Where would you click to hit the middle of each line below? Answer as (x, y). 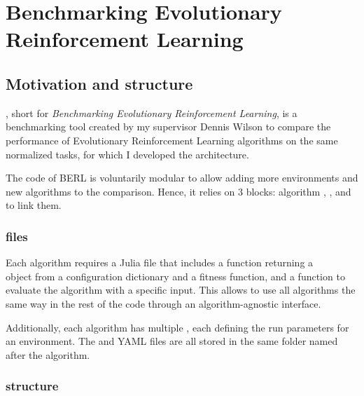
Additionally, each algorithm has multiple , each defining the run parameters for (177, 327)
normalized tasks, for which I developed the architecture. (127, 154)
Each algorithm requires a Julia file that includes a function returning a (160, 262)
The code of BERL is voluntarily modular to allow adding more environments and (182, 178)
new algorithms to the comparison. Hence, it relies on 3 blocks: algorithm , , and (178, 191)
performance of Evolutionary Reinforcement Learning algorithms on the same (172, 140)
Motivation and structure (99, 83)
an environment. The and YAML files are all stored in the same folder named (172, 341)
